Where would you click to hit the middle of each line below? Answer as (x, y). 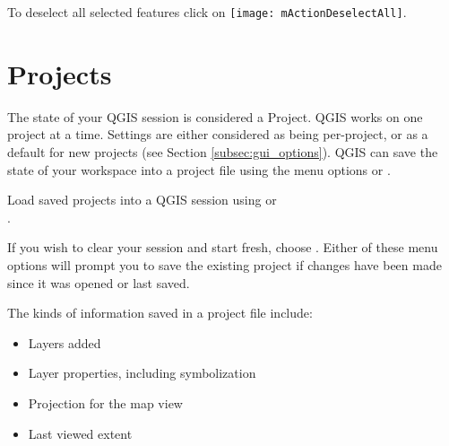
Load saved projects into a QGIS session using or (142, 200)
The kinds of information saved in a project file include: (160, 313)
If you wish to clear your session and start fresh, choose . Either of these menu (223, 247)
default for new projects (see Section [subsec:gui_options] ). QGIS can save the (223, 151)
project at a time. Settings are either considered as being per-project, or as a (218, 134)
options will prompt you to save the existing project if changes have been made (224, 264)
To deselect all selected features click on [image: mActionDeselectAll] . (207, 12)
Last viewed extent (80, 433)
